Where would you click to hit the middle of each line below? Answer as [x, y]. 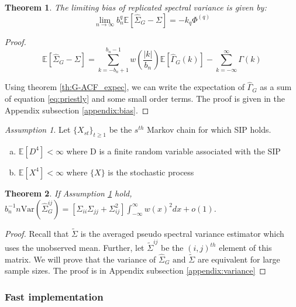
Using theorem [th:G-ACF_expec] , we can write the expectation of [125, 87]
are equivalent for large [239, 259]
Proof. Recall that [37, 233]
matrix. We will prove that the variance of [80, 259]
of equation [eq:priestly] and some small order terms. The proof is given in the [145, 98]
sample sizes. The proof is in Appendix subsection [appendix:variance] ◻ [135, 270]
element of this [245, 248]
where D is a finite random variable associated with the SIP [173, 151]
